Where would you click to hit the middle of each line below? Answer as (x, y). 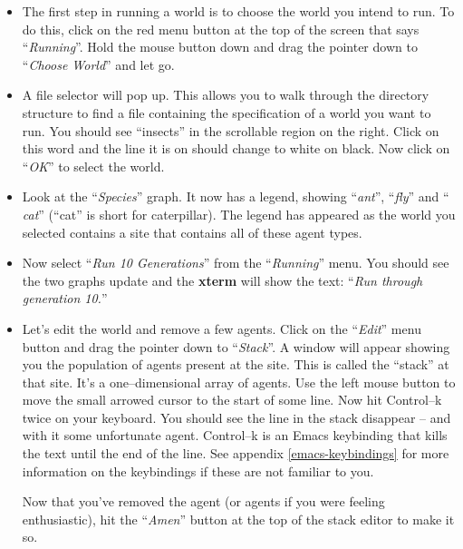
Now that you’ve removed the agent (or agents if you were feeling (203, 501)
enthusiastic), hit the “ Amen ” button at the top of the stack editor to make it (238, 519)
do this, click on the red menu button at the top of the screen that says (221, 29)
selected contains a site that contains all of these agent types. (192, 232)
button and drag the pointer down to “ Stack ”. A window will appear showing (236, 346)
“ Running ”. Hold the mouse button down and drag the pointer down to (220, 47)
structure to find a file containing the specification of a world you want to (227, 112)
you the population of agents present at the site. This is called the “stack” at (236, 364)
